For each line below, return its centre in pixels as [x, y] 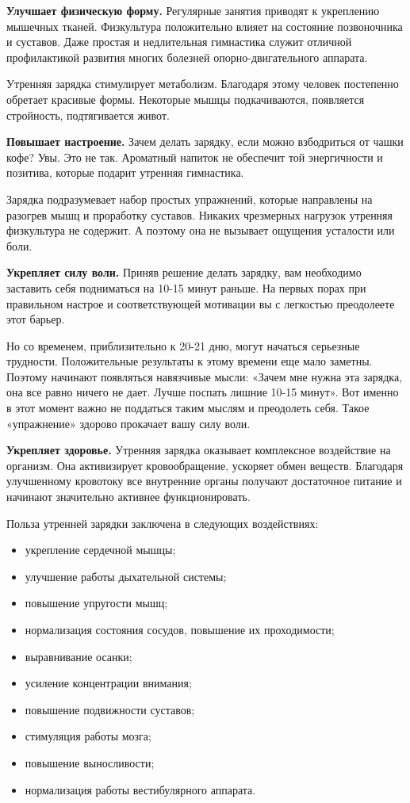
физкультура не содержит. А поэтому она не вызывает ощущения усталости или [201, 230]
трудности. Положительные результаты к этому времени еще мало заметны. [190, 361]
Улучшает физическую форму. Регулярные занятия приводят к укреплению [193, 10]
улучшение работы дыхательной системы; [126, 576]
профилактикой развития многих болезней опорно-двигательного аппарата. [187, 57]
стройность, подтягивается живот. [88, 115]
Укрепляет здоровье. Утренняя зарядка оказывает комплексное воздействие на [199, 450]
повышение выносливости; [90, 762]
